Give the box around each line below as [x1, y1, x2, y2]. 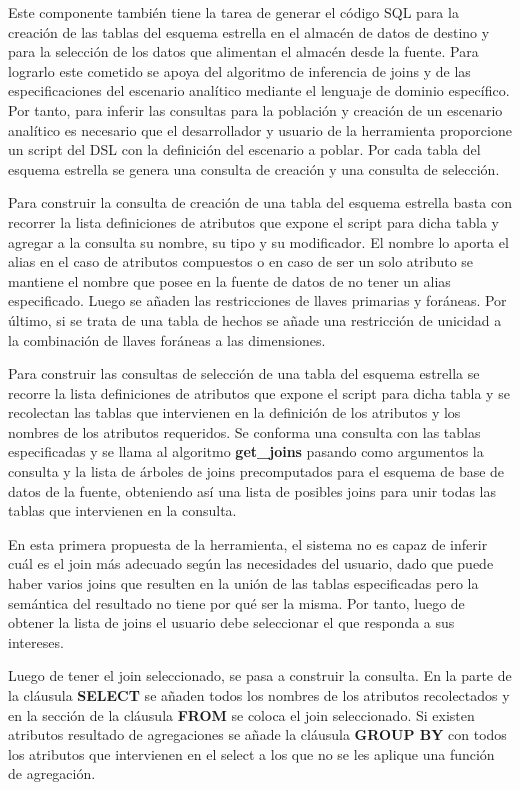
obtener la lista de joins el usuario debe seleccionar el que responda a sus [8, 612, 455, 633]
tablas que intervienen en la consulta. [8, 500, 237, 521]
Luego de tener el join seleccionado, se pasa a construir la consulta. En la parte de [8, 665, 512, 686]
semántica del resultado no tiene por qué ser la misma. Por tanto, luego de [8, 592, 465, 613]
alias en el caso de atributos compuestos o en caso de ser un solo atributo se [8, 251, 474, 272]
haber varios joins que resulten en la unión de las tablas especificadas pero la [8, 573, 479, 594]
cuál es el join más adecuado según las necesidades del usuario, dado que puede [8, 553, 494, 574]
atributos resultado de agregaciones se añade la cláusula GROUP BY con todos [8, 724, 507, 745]
